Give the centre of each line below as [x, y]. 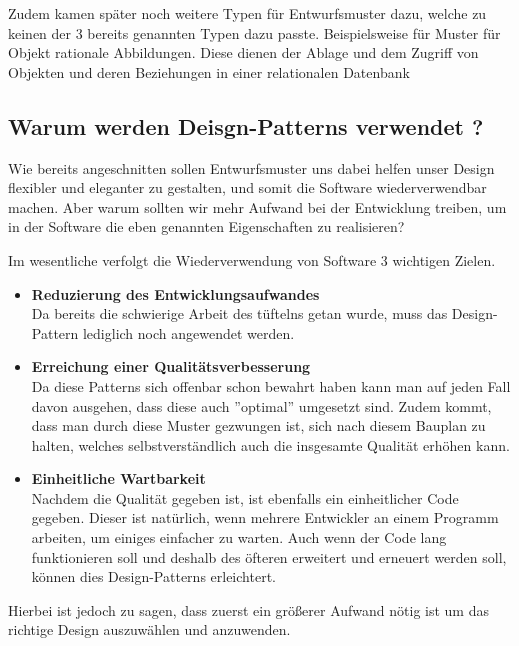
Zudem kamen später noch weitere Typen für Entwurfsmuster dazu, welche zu [247, 13]
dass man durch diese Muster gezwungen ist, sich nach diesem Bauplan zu [258, 425]
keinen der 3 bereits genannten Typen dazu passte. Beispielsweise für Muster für [254, 32]
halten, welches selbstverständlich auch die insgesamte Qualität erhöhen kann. [270, 444]
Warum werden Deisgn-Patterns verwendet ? [246, 125]
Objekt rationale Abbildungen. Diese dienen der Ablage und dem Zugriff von [243, 52]
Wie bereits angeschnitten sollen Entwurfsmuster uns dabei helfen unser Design [251, 167]
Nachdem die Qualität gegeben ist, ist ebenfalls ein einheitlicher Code [245, 497]
